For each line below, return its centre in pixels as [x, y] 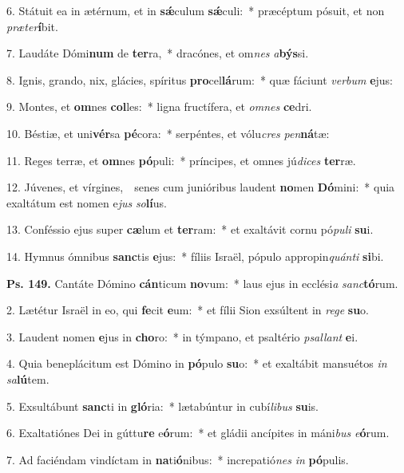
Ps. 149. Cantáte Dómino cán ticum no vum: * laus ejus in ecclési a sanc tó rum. [202, 283]
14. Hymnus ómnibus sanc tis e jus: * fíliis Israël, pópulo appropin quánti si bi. [195, 256]
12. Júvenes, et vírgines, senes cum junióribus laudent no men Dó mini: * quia [201, 187]
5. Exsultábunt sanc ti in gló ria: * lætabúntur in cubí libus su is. [163, 406]
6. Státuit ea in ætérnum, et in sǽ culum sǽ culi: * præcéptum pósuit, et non [196, 10]
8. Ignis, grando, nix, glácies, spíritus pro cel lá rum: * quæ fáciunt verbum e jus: [200, 79]
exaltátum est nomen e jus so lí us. [87, 202]
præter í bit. [32, 26]
